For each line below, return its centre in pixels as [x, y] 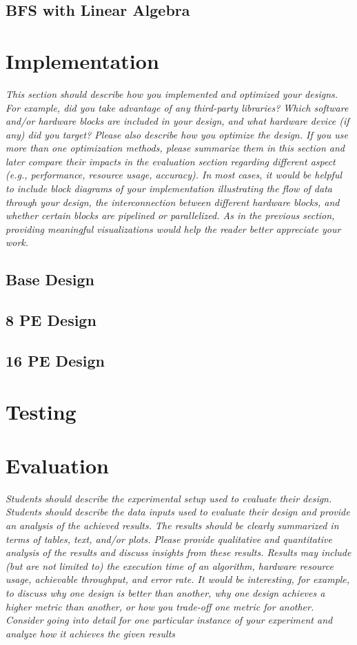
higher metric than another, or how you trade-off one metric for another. [160, 606]
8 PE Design [51, 320]
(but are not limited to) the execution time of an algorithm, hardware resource [170, 565]
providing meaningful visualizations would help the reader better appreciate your [173, 228]
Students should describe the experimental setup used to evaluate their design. [169, 498]
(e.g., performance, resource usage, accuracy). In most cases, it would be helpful [174, 175]
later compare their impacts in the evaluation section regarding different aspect [171, 161]
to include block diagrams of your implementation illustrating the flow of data [169, 188]
